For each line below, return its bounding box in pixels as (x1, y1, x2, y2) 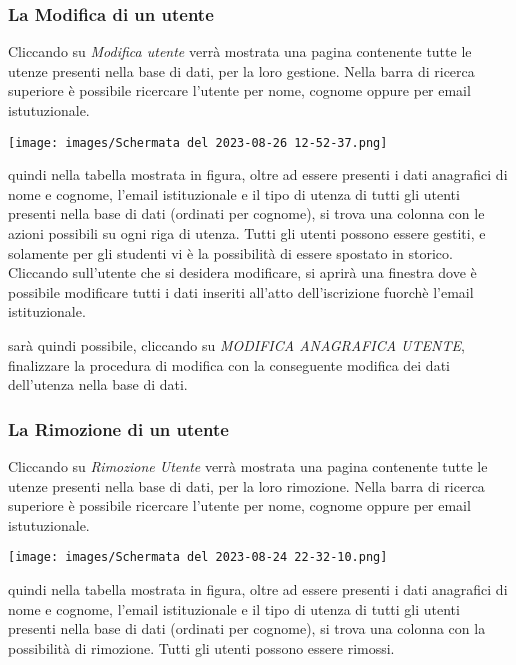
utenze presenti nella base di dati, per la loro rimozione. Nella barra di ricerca (8, 475, 485, 496)
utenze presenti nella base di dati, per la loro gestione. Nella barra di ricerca (8, 60, 475, 81)
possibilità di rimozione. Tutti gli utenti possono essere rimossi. (8, 637, 395, 658)
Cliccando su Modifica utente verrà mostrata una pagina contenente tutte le (8, 41, 472, 62)
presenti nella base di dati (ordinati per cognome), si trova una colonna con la (8, 618, 486, 639)
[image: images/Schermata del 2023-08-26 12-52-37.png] (8, 135, 388, 150)
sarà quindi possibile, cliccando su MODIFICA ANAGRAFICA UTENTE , (8, 335, 465, 355)
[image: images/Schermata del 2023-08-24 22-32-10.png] (8, 550, 388, 565)
